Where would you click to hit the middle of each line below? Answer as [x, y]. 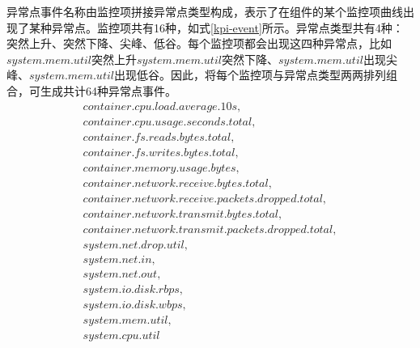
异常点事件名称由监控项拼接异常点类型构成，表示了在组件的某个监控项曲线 [205, 11]
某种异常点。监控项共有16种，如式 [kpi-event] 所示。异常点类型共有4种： [216, 27]
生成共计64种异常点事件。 [108, 90]
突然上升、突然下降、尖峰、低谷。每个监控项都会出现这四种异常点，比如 [199, 43]
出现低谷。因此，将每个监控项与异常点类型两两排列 [250, 75]
